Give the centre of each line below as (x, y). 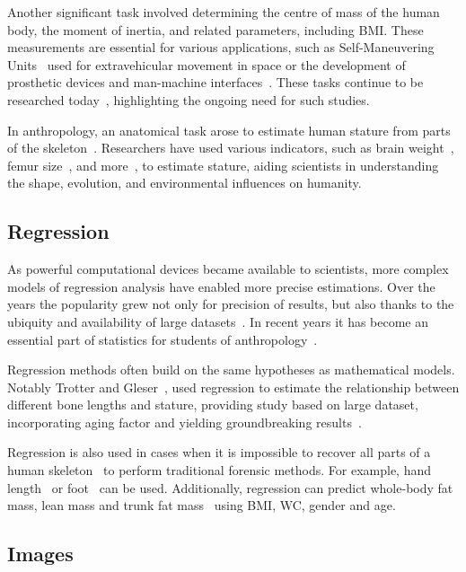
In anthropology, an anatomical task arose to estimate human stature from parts (229, 130)
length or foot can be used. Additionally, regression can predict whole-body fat (230, 487)
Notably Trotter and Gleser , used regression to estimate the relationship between (233, 387)
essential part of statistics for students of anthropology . (163, 339)
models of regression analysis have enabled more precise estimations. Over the (221, 286)
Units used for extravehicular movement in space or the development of (207, 64)
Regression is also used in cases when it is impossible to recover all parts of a (219, 452)
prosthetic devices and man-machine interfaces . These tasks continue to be (215, 82)
